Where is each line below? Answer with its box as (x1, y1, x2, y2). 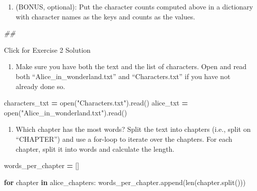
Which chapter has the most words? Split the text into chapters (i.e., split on (15, 124, 251, 134)
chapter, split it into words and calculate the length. (15, 143, 175, 154)
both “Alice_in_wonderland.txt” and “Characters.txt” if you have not (15, 71, 231, 81)
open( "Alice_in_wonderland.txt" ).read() (4, 107, 127, 117)
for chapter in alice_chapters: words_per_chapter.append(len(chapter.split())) (4, 177, 246, 187)
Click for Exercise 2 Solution (4, 44, 91, 55)
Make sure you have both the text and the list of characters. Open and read (15, 61, 247, 72)
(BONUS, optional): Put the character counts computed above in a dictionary (15, 1, 253, 11)
